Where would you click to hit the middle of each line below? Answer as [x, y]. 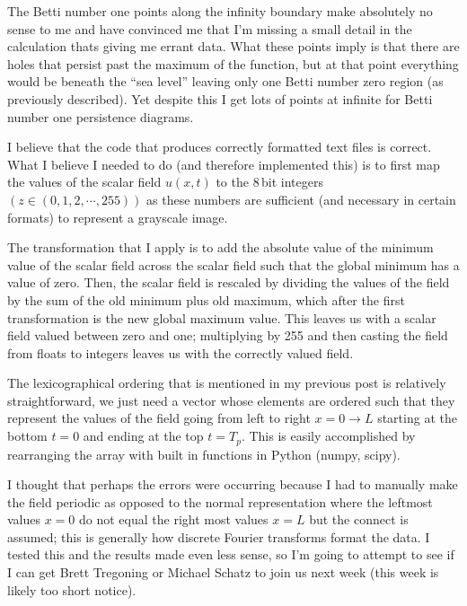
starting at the [417, 418]
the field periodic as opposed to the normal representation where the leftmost [220, 501]
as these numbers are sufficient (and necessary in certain [301, 199]
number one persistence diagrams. [101, 116]
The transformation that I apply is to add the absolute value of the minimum [220, 247]
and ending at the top [143, 436]
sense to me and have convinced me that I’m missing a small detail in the [210, 28]
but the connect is [359, 519]
